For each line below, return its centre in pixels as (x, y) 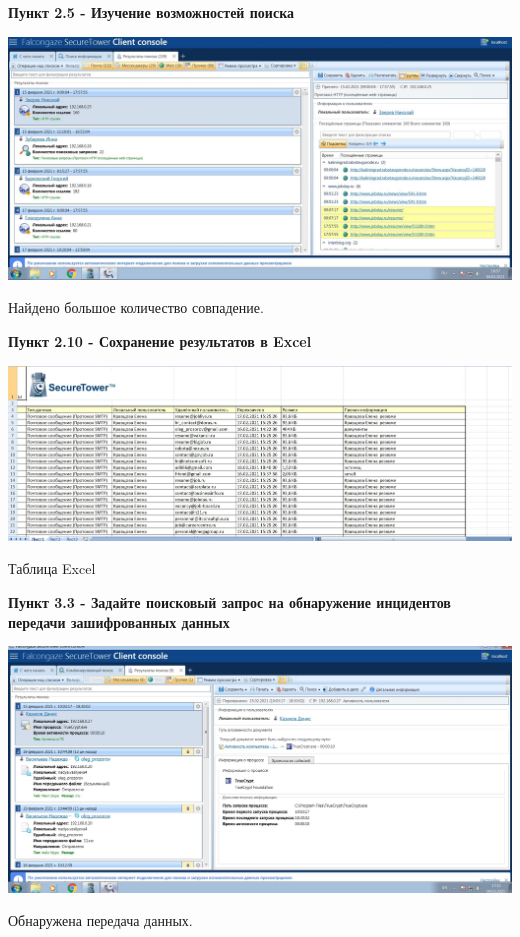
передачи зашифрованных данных (119, 621)
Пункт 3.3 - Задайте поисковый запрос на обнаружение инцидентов (229, 602)
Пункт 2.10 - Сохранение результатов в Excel (160, 340)
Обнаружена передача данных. (100, 920)
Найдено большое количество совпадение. (136, 307)
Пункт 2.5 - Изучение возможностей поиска (151, 12)
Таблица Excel (52, 568)
